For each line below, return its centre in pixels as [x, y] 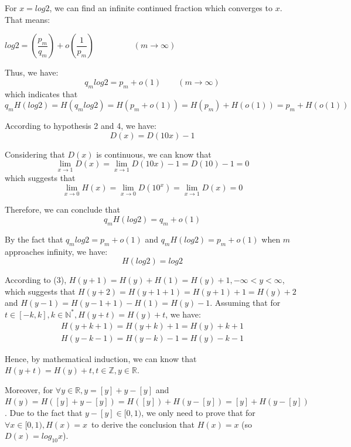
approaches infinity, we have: [56, 251]
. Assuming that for [245, 303]
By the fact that [34, 239]
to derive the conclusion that [143, 424]
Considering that [35, 154]
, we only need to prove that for [198, 412]
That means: [28, 19]
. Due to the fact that [44, 412]
